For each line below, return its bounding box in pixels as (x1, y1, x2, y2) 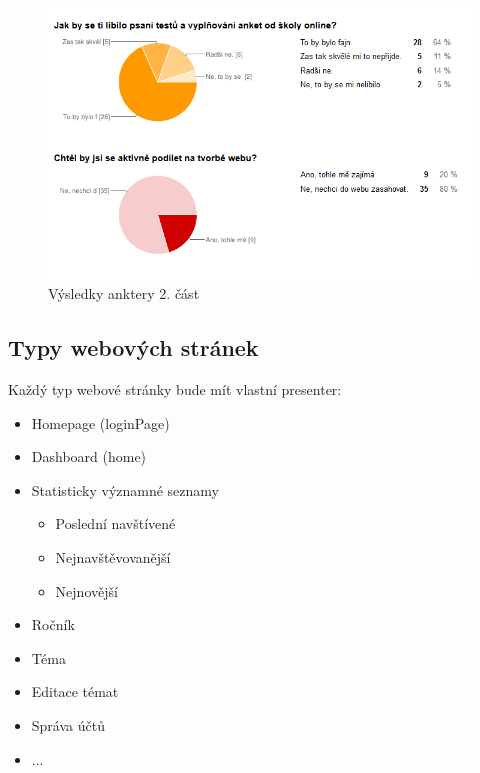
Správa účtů (31, 714, 105, 735)
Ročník (31, 614, 75, 635)
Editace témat (31, 681, 119, 702)
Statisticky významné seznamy (31, 479, 219, 500)
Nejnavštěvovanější (55, 547, 171, 568)
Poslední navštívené (55, 513, 176, 534)
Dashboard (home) (31, 446, 147, 467)
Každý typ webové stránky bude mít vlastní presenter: (8, 379, 342, 400)
